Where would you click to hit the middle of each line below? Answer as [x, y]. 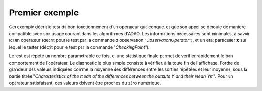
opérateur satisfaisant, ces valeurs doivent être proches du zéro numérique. [85, 83]
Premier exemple [44, 13]
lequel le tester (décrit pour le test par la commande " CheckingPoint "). [79, 47]
